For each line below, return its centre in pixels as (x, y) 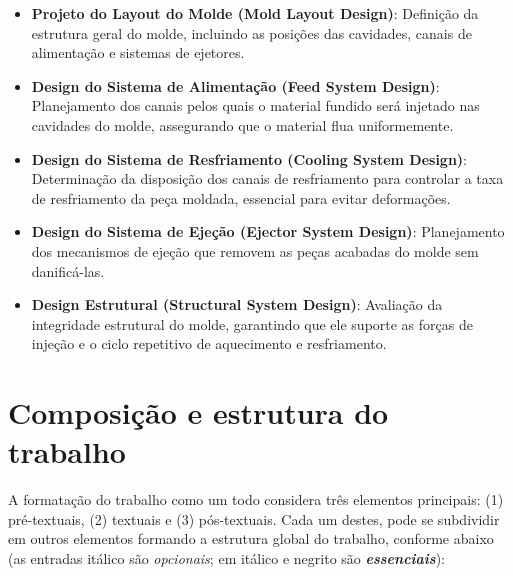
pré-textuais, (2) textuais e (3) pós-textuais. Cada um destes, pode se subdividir (254, 518)
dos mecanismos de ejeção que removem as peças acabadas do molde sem (255, 250)
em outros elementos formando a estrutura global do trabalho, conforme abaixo (251, 538)
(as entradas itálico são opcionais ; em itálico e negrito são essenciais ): (226, 558)
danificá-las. (68, 270)
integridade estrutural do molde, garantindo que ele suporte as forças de (252, 323)
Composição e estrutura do (198, 412)
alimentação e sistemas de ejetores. (138, 52)
